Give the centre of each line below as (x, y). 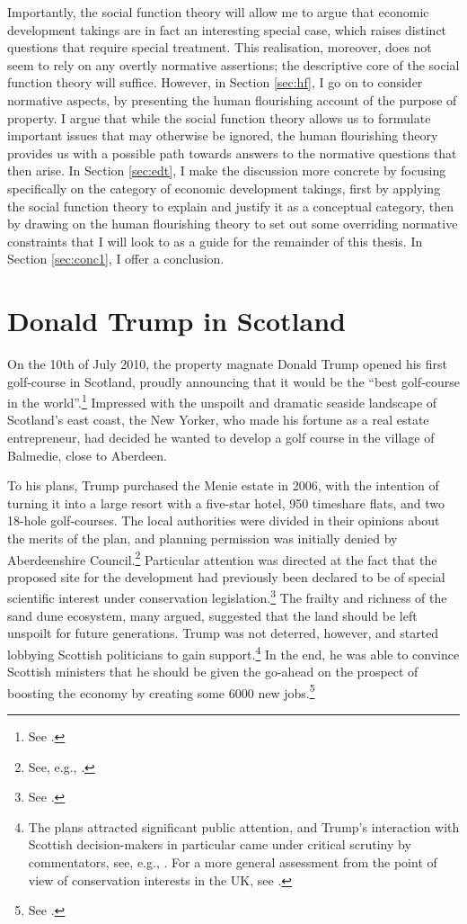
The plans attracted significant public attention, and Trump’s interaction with (244, 826)
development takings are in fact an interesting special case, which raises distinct (227, 29)
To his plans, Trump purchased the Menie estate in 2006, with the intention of (223, 485)
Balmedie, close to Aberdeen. (88, 455)
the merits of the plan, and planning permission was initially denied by (203, 538)
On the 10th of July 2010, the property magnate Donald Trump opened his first (227, 364)
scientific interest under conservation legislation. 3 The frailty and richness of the (227, 597)
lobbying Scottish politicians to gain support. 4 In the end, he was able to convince (233, 652)
